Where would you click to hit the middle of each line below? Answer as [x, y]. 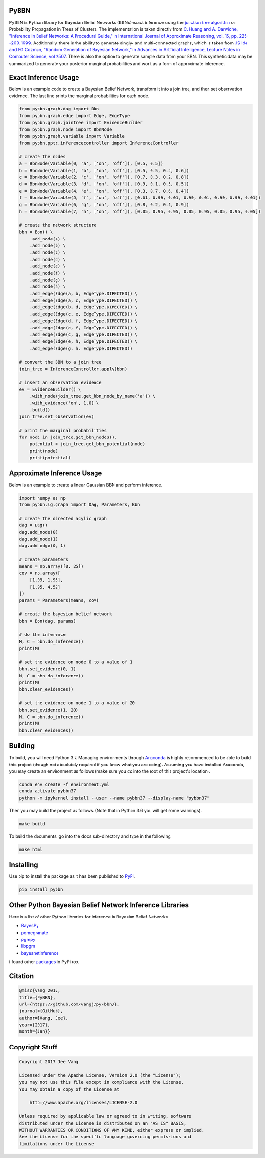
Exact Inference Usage [44, 77]
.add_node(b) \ [47, 245]
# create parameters [44, 559]
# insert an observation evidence [60, 382]
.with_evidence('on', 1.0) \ [64, 403]
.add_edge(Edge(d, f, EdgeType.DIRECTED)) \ [84, 321]
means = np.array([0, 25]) [51, 566]
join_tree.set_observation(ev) [57, 416]
